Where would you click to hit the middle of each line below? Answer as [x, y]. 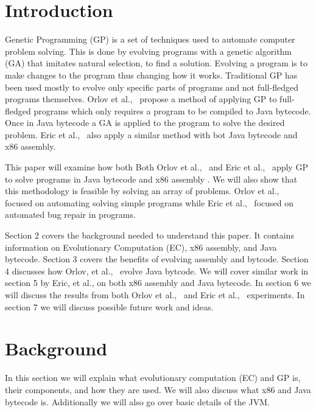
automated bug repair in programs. [70, 215]
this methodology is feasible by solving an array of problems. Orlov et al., [142, 191]
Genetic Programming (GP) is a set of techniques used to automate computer [150, 39]
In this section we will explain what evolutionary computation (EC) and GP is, [153, 378]
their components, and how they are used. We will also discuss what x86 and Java [158, 389]
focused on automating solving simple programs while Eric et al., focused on [149, 202]
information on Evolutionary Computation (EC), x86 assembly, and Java [141, 247]
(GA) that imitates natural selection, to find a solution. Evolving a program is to [156, 63]
